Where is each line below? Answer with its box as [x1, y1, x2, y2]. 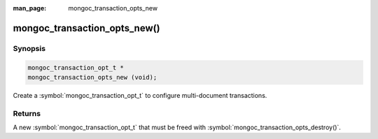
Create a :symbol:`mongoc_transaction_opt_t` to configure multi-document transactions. [13, 91, 267, 99]
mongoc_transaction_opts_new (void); [27, 73, 157, 81]
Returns [13, 108, 41, 118]
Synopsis [13, 43, 45, 53]
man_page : [13, 4, 47, 12]
